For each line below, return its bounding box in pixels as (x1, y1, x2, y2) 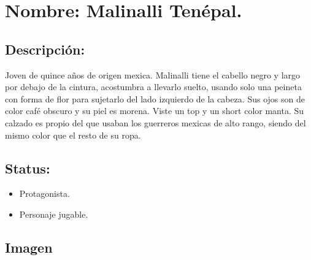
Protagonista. (19, 187, 70, 200)
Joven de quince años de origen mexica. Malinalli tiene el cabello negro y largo (5, 68, 301, 81)
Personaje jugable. (19, 207, 88, 220)
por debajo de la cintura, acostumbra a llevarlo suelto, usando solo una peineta (5, 80, 302, 93)
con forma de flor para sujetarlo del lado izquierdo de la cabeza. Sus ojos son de (5, 92, 305, 105)
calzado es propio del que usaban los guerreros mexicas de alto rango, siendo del (5, 116, 306, 129)
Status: (5, 158, 50, 177)
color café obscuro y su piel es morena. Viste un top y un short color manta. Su (5, 104, 304, 117)
